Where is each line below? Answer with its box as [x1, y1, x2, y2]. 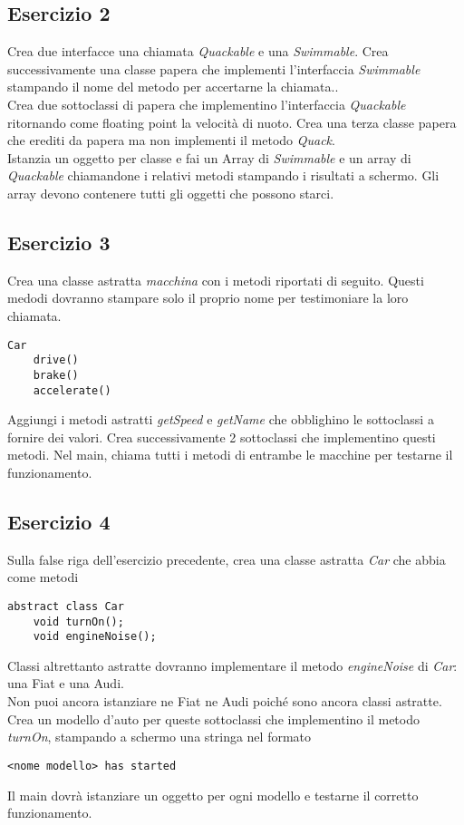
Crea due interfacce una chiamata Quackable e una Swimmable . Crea [7, 42, 389, 61]
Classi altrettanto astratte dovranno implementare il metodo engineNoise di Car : [7, 655, 458, 675]
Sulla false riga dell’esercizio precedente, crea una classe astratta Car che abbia [7, 549, 446, 568]
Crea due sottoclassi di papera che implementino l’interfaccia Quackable [7, 94, 406, 113]
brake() [33, 368, 79, 382]
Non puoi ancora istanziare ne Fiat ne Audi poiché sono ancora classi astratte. [7, 692, 442, 711]
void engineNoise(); [33, 630, 157, 644]
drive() [33, 354, 79, 367]
